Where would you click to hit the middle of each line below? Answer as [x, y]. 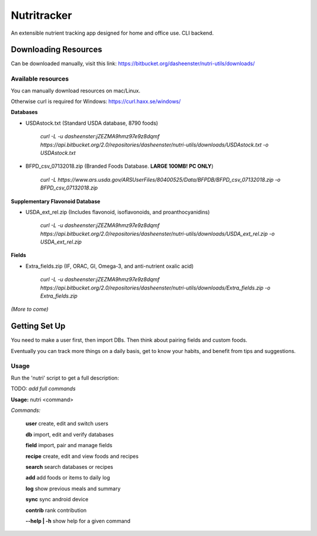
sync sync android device [57, 500]
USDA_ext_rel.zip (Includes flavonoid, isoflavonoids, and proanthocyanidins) [118, 212]
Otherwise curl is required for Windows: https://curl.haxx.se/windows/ [96, 101]
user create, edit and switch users [67, 424]
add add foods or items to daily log [68, 478]
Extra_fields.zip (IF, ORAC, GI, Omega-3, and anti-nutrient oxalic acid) [109, 266]
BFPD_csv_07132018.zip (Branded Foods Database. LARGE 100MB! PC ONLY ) [119, 166]
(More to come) [30, 309]
